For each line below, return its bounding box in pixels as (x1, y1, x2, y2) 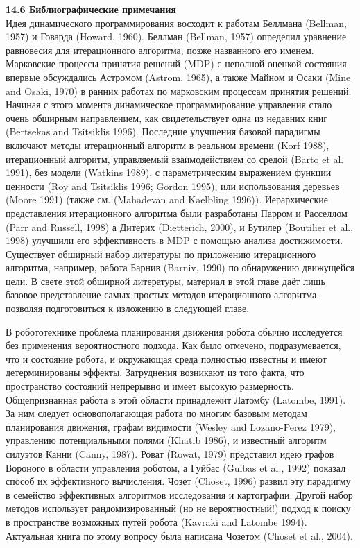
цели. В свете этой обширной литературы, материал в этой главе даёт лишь (6, 273, 325, 288)
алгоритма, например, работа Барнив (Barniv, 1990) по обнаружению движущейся (6, 260, 354, 275)
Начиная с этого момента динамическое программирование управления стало (6, 97, 332, 112)
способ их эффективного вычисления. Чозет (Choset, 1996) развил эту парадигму (6, 474, 351, 488)
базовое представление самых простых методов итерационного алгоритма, (6, 287, 320, 302)
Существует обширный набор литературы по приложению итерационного (6, 246, 316, 261)
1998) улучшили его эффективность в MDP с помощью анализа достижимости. (6, 233, 343, 248)
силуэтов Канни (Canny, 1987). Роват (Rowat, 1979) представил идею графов (6, 447, 334, 461)
